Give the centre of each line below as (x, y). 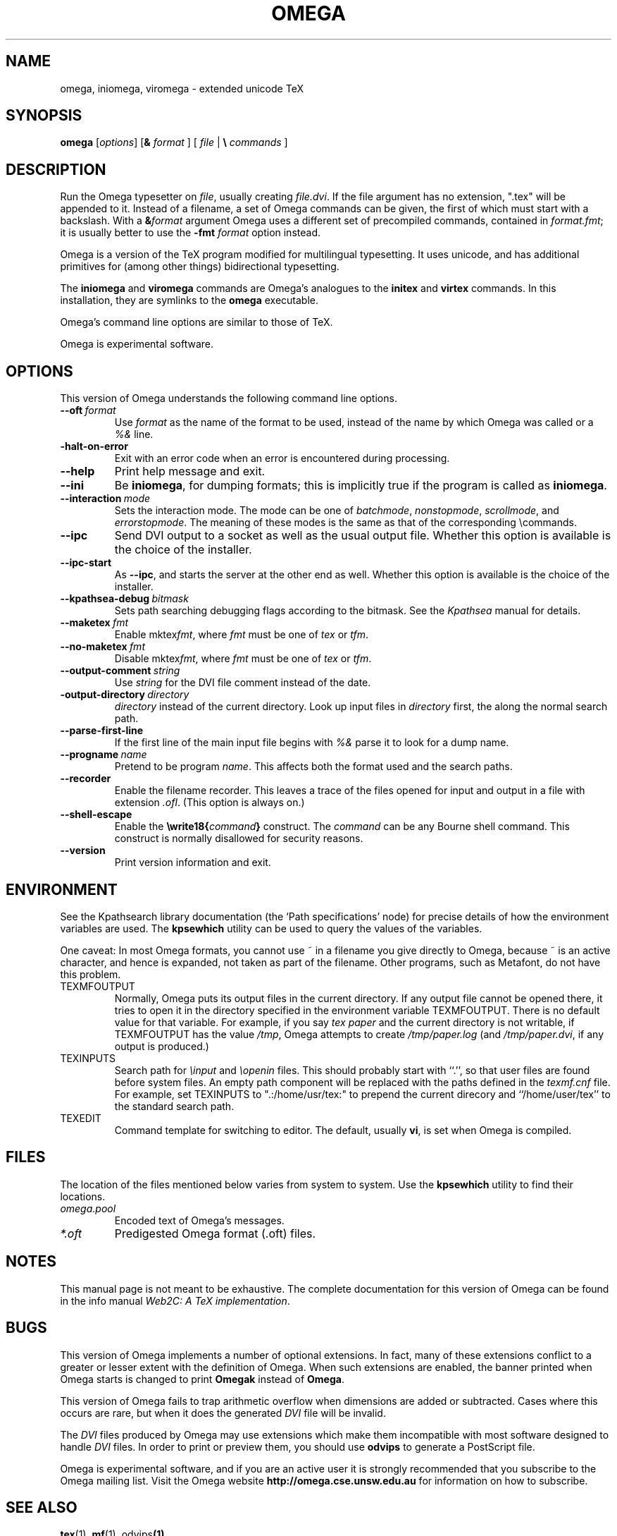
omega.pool (88, 1208)
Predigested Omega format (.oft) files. (215, 1233)
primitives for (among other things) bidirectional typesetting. (200, 267)
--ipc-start (86, 563)
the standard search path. (174, 1106)
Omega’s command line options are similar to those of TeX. (197, 322)
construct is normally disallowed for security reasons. (239, 839)
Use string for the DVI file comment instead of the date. (243, 683)
